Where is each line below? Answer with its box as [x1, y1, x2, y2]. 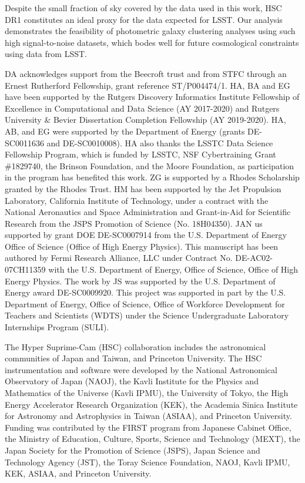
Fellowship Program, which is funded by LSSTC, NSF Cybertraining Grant [5, 148, 276, 160]
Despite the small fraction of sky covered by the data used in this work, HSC [5, 2, 282, 14]
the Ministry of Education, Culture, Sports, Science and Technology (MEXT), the [5, 432, 300, 445]
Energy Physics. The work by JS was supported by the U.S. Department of [5, 274, 276, 287]
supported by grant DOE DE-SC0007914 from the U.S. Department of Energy [5, 229, 287, 241]
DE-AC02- [235, 251, 273, 264]
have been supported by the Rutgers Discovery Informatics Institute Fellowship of [5, 90, 300, 103]
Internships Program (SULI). [5, 321, 109, 333]
